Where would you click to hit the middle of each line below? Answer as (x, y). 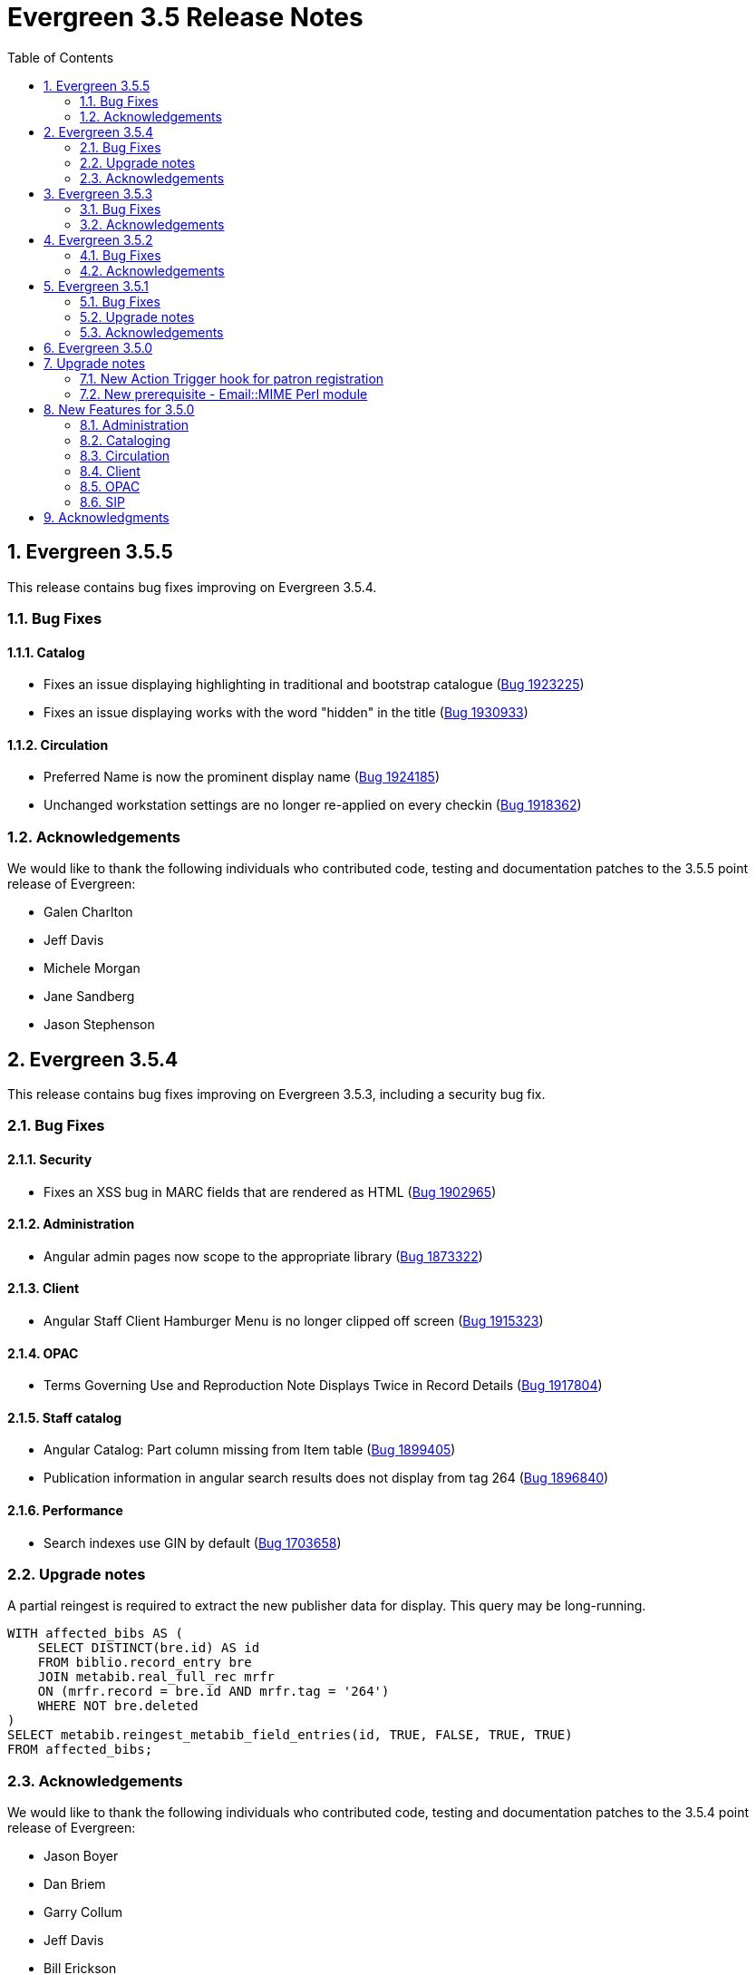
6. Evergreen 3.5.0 (98, 347)
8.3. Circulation (125, 455)
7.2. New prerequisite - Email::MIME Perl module (224, 394)
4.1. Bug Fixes (121, 255)
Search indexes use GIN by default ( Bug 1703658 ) (193, 1542)
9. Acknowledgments (107, 517)
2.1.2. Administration (71, 1224)
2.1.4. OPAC (43, 1353)
